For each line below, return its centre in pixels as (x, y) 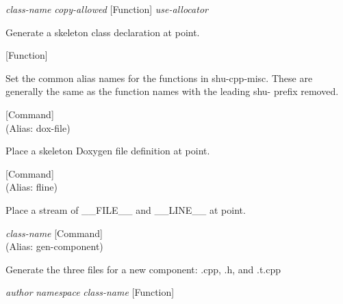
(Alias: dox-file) (38, 127)
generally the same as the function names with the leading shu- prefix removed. (172, 91)
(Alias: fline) (31, 187)
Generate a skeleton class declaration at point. (103, 32)
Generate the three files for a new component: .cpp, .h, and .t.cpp (143, 269)
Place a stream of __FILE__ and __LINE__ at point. (126, 209)
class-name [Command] (54, 233)
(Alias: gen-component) (54, 246)
